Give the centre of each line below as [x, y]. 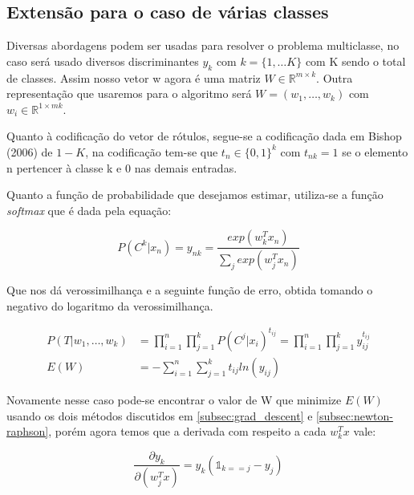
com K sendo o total [355, 61]
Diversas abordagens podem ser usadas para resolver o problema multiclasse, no [203, 45]
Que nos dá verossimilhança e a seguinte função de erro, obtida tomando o [190, 290]
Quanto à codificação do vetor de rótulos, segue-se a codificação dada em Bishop [204, 136]
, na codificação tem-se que [152, 151]
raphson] [28, 431]
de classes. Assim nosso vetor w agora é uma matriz [134, 77]
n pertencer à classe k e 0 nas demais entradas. [122, 167]
